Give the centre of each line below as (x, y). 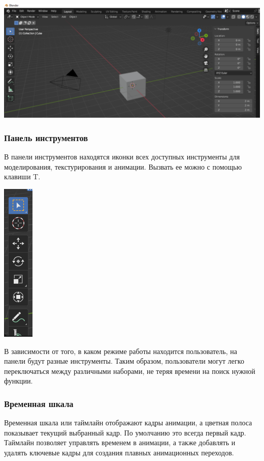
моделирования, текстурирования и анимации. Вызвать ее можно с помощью (123, 166)
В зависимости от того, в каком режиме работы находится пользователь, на (121, 351)
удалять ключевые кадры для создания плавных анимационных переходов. (119, 453)
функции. (19, 381)
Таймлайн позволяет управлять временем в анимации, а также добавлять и (120, 442)
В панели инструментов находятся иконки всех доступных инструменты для (122, 157)
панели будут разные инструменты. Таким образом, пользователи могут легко (124, 361)
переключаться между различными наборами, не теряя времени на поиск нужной (130, 371)
